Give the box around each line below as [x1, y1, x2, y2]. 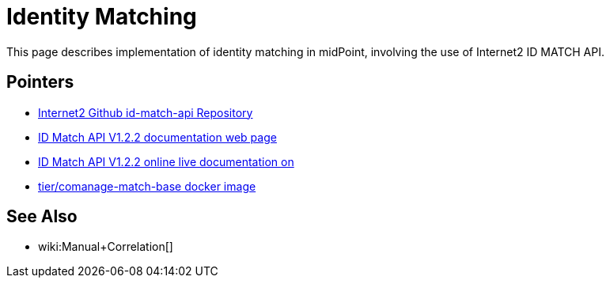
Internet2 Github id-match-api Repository [38, 105, 253, 119]
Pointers [6, 72, 74, 93]
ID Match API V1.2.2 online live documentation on [38, 154, 294, 169]
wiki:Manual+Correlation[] [38, 240, 173, 254]
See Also [6, 206, 78, 227]
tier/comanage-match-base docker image [38, 179, 256, 193]
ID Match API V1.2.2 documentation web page [38, 130, 277, 144]
